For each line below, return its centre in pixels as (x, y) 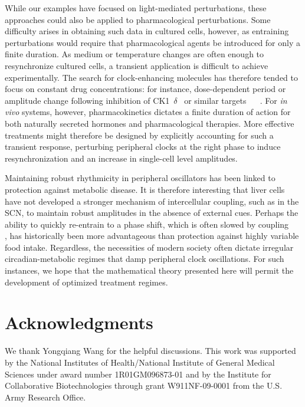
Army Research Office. (45, 397)
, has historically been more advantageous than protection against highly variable (152, 236)
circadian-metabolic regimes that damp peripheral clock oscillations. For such (145, 259)
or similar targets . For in (236, 100)
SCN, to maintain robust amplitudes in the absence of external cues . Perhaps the (152, 213)
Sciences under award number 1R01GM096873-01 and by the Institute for (138, 374)
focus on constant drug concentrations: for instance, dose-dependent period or (145, 89)
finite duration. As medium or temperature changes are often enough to (135, 54)
